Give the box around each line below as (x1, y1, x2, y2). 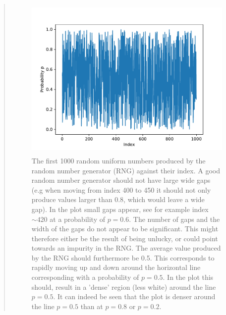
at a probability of (50, 213, 105, 224)
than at (80, 301, 103, 311)
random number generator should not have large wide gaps (31, 175, 211, 185)
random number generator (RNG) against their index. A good (31, 165, 220, 175)
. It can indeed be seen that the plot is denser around (53, 291, 216, 302)
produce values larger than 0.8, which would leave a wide (31, 194, 205, 205)
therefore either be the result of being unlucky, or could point (31, 233, 218, 243)
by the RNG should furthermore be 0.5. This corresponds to (31, 252, 215, 262)
